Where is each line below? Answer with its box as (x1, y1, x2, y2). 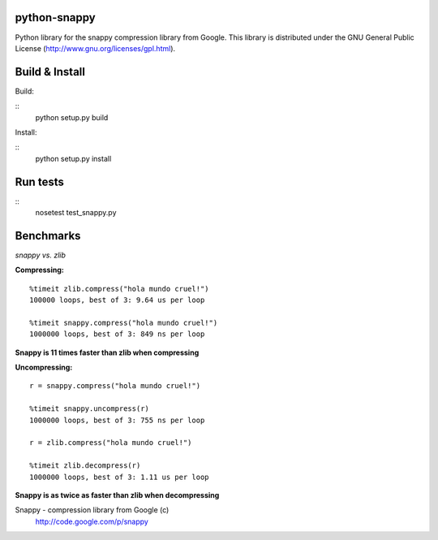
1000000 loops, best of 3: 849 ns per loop (29, 330, 205, 339)
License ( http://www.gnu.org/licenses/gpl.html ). (15, 43, 176, 53)
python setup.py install (35, 153, 112, 163)
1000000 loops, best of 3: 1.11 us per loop (29, 472, 210, 482)
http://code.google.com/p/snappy (35, 516, 149, 526)
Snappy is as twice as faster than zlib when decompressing (15, 490, 220, 499)
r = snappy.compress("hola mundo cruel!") (29, 382, 201, 391)
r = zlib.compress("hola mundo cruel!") (29, 438, 192, 447)
